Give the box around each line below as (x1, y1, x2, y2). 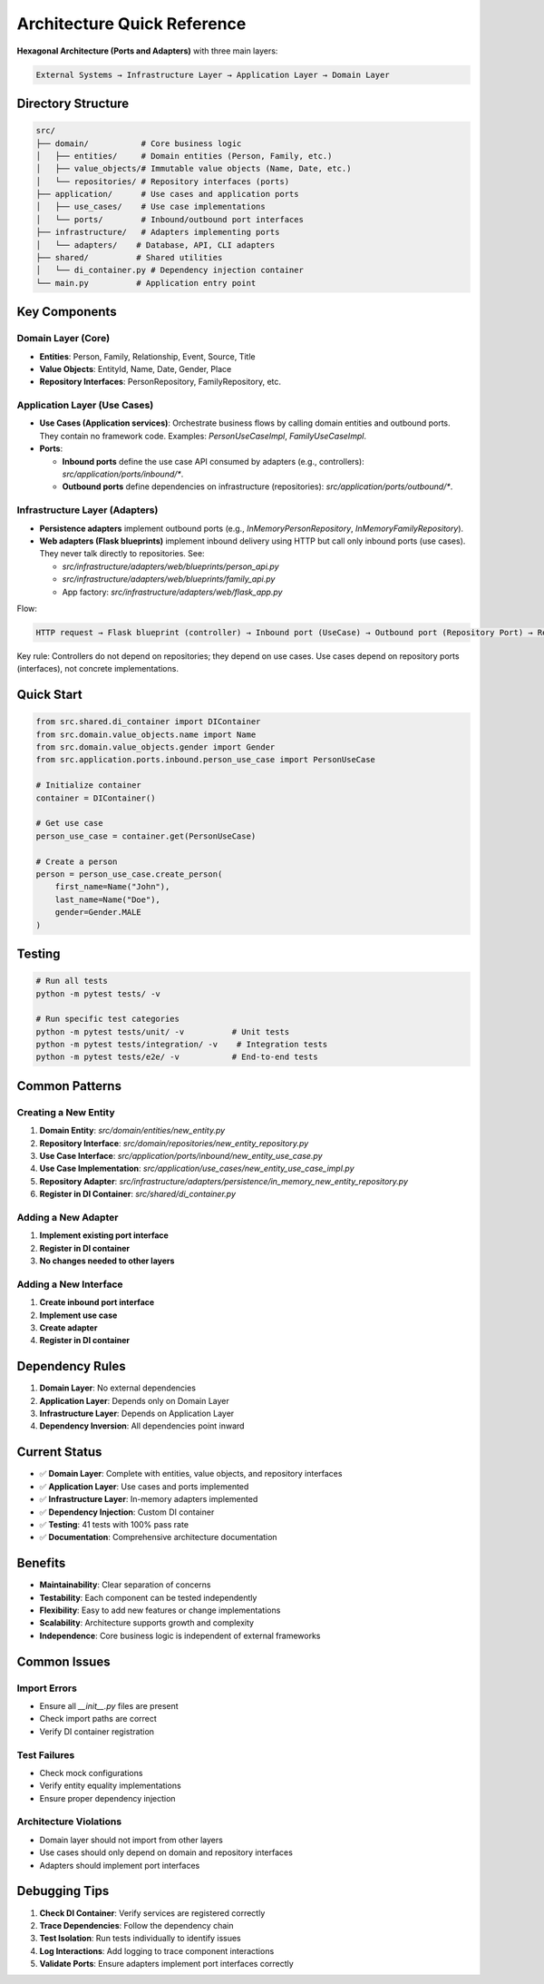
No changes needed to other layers (39, 1255, 175, 1266)
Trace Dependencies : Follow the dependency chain (39, 1920, 234, 1930)
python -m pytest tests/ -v (35, 988, 160, 998)
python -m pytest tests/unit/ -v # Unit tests (35, 1026, 290, 1036)
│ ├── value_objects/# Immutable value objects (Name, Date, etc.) (35, 163, 352, 174)
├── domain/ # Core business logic (35, 138, 242, 149)
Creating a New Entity (16, 1105, 115, 1118)
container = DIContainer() (35, 792, 156, 803)
